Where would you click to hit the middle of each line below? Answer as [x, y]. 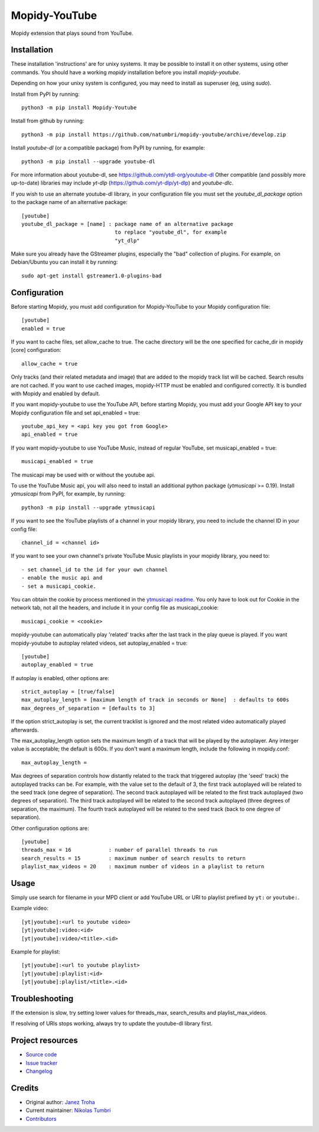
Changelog [39, 1071]
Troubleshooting [42, 999]
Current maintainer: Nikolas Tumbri [68, 1110]
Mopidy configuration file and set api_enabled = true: [75, 413]
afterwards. [25, 730]
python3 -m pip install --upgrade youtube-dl [89, 161]
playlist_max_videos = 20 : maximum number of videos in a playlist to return [143, 867]
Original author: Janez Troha [61, 1102]
